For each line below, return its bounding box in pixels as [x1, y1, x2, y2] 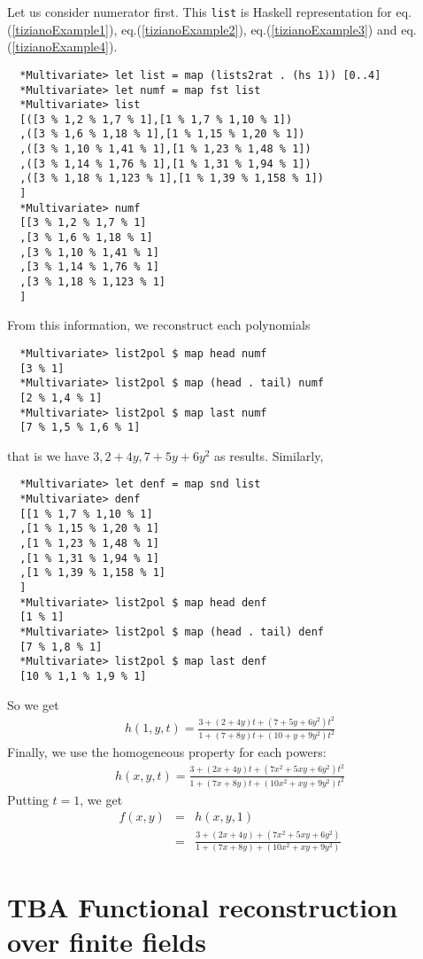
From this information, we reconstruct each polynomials [7, 316, 311, 334]
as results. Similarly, [214, 446, 324, 464]
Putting [7, 790, 49, 808]
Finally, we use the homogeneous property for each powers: [7, 743, 327, 761]
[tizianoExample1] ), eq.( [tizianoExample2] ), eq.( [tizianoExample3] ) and [12, 19, 397, 38]
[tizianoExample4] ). [12, 37, 118, 56]
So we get [7, 695, 59, 713]
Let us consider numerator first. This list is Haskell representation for [7, 3, 392, 20]
